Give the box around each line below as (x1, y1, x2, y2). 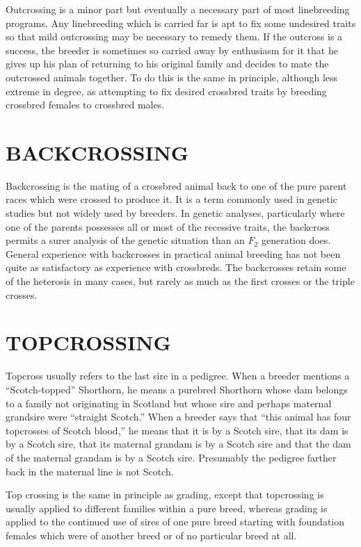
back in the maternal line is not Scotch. (6, 464, 174, 478)
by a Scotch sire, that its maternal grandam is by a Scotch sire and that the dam (6, 436, 351, 451)
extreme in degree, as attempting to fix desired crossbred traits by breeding (6, 83, 327, 98)
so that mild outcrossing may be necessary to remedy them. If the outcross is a (6, 29, 343, 44)
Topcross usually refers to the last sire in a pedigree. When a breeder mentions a (6, 368, 350, 383)
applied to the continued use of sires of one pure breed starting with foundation (6, 514, 345, 529)
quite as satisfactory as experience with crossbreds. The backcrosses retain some (6, 260, 346, 275)
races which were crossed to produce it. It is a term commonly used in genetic (6, 192, 337, 206)
